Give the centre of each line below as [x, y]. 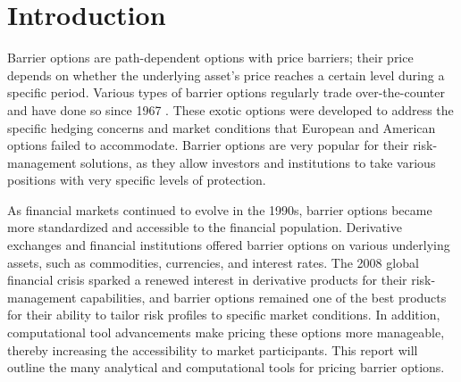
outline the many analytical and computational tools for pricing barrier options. [226, 367]
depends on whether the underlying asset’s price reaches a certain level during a [226, 75]
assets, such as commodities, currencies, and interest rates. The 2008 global [213, 262]
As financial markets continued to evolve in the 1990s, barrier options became [220, 209]
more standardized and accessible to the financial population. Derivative [205, 227]
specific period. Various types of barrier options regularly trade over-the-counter [226, 92]
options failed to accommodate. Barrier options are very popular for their [208, 145]
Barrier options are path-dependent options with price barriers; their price [210, 58]
